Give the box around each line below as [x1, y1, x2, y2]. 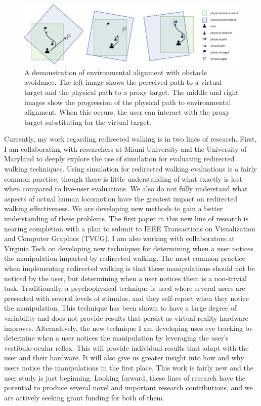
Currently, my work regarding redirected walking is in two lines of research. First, [4, 133, 257, 144]
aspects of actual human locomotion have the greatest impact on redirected [4, 193, 238, 204]
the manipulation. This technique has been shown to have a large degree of [4, 302, 237, 313]
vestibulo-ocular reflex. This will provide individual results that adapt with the [4, 342, 249, 353]
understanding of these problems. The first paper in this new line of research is [4, 213, 248, 224]
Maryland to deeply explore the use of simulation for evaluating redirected [4, 153, 235, 164]
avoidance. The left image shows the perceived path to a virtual [24, 77, 222, 87]
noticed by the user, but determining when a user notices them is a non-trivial [4, 273, 247, 283]
